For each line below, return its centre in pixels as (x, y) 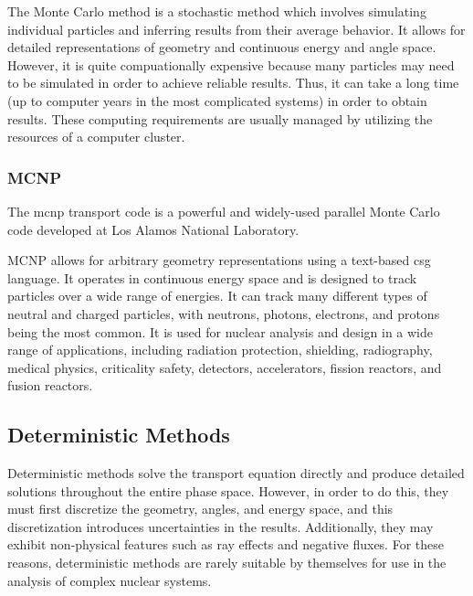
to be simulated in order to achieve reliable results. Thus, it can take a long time (233, 83)
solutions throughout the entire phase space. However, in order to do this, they (228, 490)
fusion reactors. (50, 385)
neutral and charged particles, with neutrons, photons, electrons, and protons (224, 313)
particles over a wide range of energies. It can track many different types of (217, 296)
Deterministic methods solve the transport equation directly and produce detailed (236, 473)
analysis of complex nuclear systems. (110, 580)
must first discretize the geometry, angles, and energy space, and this (200, 509)
